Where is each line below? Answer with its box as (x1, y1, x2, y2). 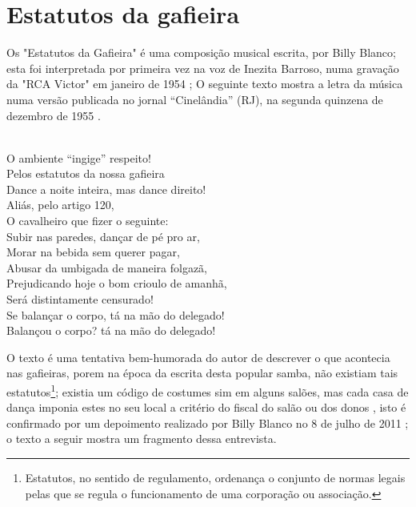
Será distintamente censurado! (6, 291, 154, 308)
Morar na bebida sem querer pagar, (6, 243, 180, 260)
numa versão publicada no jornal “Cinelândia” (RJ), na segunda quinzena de (6, 91, 383, 107)
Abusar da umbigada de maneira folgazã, (6, 259, 208, 276)
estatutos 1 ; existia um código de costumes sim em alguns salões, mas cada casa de (6, 381, 409, 400)
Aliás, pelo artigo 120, (6, 196, 114, 213)
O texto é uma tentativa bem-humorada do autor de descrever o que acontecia (6, 348, 390, 365)
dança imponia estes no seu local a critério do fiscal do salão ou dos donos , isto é (6, 399, 406, 416)
